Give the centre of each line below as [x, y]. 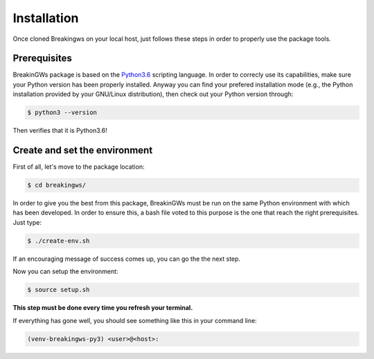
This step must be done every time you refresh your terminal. [103, 308]
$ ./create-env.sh [59, 241]
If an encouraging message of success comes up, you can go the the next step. [127, 259]
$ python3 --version [62, 113]
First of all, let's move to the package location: [79, 167]
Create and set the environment [83, 150]
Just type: [27, 222]
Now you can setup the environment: [65, 271]
